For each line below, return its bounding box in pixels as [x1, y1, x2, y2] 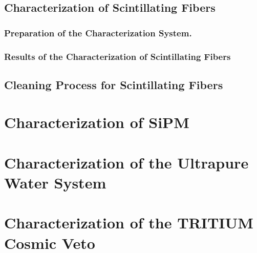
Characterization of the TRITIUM [4, 212, 253, 233]
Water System [4, 172, 106, 193]
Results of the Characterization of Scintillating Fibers [4, 50, 231, 62]
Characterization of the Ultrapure [4, 152, 249, 173]
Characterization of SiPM [4, 112, 189, 133]
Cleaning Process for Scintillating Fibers [4, 76, 223, 92]
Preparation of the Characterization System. [4, 26, 192, 39]
